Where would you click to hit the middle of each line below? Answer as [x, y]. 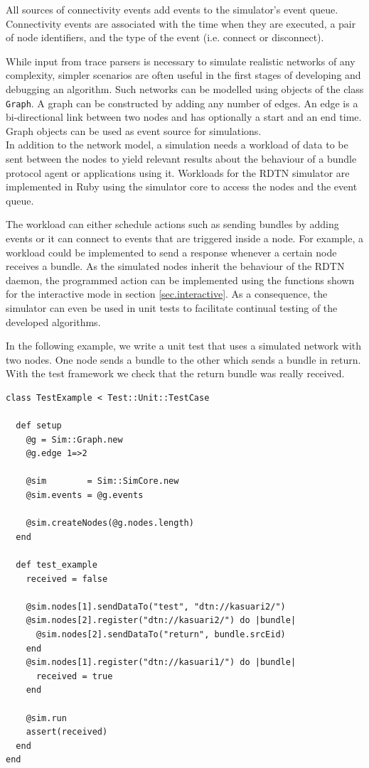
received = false [67, 579]
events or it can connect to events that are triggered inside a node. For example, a [185, 238]
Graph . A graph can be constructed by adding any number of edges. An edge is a [182, 103]
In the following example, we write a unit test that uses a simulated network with [184, 346]
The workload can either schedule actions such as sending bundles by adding [172, 224]
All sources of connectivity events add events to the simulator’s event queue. [172, 9]
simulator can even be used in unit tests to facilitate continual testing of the [172, 307]
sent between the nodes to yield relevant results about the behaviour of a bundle [181, 158]
